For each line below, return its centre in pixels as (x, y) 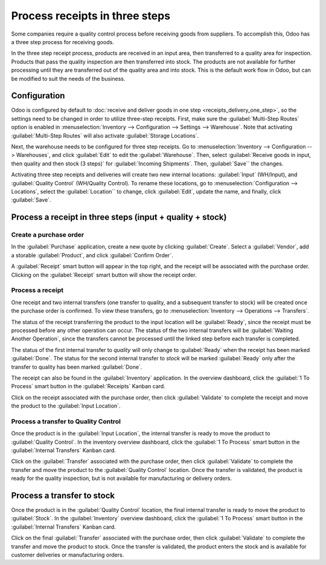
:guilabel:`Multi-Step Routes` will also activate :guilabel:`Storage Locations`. (105, 135)
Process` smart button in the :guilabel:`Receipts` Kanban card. (88, 386)
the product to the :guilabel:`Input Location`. (66, 406)
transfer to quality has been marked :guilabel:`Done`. (77, 367)
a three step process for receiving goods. (62, 42)
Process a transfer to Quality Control (66, 421)
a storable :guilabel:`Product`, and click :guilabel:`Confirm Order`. (92, 255)
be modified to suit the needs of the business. (68, 78)
